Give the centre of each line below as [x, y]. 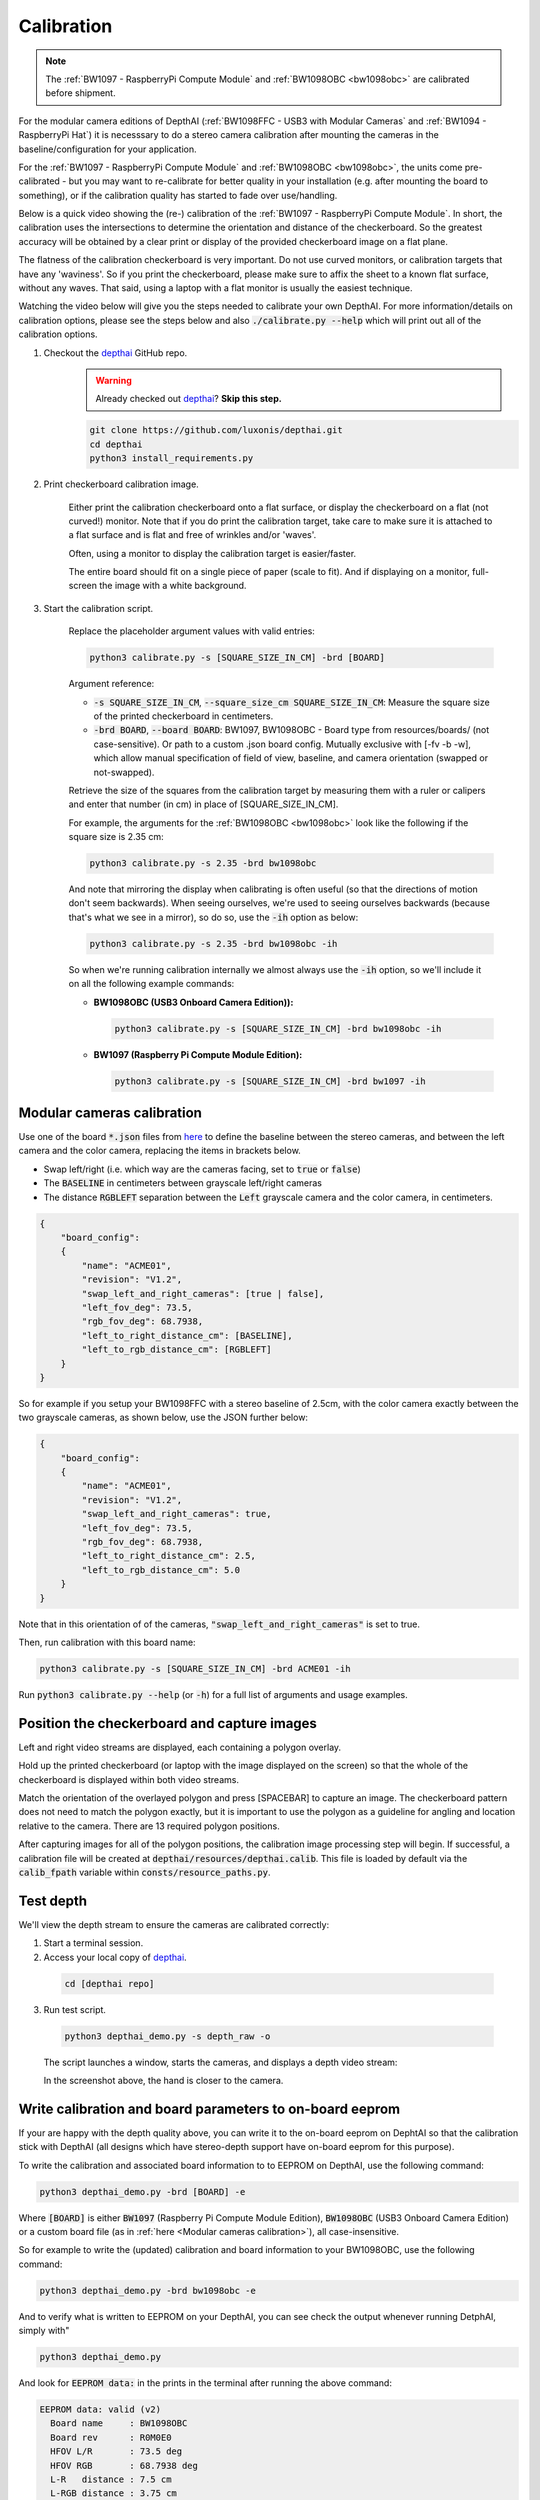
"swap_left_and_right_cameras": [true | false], [203, 1293]
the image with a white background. [172, 586]
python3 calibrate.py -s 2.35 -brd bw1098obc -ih [213, 943]
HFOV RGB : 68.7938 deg [124, 2465]
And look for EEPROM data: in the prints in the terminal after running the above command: [205, 2383]
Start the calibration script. [98, 608]
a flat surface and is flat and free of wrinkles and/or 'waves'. [192, 535]
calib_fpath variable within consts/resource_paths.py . [144, 1872]
